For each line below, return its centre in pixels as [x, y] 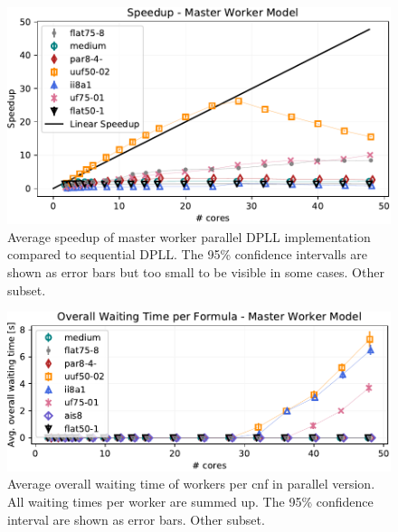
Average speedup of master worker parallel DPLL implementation [189, 236]
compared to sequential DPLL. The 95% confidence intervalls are [188, 254]
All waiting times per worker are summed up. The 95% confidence [190, 502]
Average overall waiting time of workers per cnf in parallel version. [191, 484]
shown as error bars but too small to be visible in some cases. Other [196, 272]
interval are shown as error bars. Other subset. [136, 519]
